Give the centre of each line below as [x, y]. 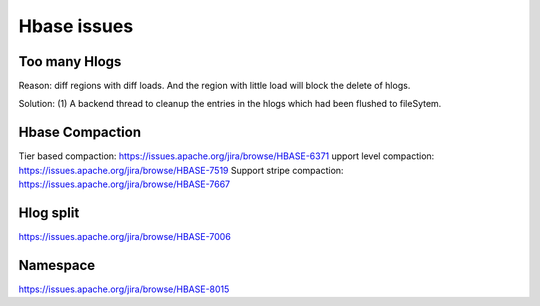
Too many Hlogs [70, 61]
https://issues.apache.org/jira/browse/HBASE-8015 [124, 289]
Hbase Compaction [80, 132]
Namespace [57, 265]
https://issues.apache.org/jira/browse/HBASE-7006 [125, 237]
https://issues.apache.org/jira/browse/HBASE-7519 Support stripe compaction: [181, 170]
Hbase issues [76, 26]
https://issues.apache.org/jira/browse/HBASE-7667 [124, 184]
